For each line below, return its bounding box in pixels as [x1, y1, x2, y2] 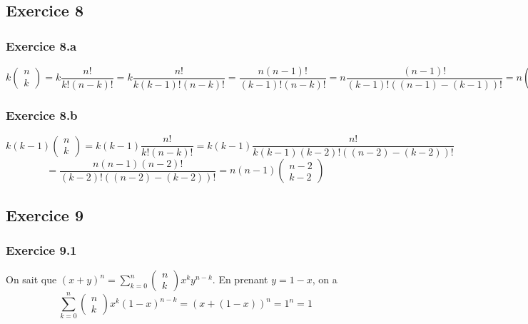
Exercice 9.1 [6, 241, 77, 258]
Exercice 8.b [6, 106, 78, 123]
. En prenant [212, 272, 268, 287]
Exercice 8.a [6, 36, 77, 54]
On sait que [6, 272, 57, 287]
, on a [312, 272, 337, 287]
